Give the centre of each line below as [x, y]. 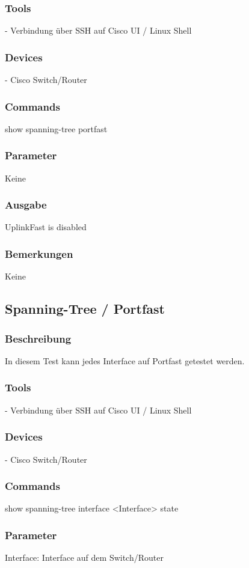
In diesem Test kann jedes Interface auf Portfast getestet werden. [125, 360]
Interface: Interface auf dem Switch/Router [84, 557]
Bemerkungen [39, 253]
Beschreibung [38, 338]
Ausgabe [26, 205]
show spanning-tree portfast [56, 128]
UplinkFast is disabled [46, 227]
